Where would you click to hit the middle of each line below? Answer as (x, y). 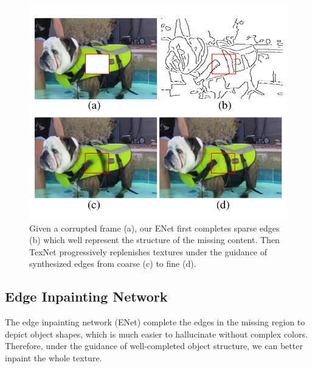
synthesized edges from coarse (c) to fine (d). (113, 264)
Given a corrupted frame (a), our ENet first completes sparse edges (154, 228)
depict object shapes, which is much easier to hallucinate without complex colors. (156, 334)
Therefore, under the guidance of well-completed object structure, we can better (154, 346)
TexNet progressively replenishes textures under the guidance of (148, 251)
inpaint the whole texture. (54, 358)
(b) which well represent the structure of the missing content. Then (154, 240)
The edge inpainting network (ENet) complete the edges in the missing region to (155, 322)
